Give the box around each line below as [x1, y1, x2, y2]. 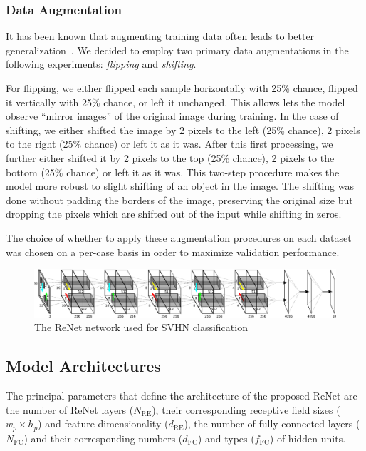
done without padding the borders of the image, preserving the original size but [6, 192, 353, 207]
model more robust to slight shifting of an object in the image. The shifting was [6, 178, 354, 193]
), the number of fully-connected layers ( [184, 416, 360, 431]
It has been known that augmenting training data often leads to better [6, 29, 315, 44]
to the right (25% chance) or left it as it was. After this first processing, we [6, 136, 333, 151]
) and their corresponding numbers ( [23, 430, 183, 445]
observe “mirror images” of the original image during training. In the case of [6, 108, 339, 123]
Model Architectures [6, 355, 161, 377]
